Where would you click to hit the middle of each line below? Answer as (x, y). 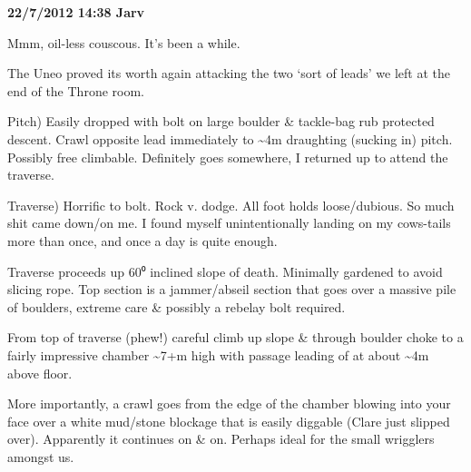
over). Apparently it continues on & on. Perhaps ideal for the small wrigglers (221, 439)
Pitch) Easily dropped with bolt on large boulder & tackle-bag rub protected (221, 121)
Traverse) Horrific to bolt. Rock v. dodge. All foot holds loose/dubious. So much (231, 205)
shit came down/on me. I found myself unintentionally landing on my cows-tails (229, 223)
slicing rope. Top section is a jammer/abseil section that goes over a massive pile (232, 289)
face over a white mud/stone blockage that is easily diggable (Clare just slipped (229, 421)
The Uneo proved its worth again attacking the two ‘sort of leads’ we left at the (229, 73)
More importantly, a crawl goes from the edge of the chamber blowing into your (229, 403)
